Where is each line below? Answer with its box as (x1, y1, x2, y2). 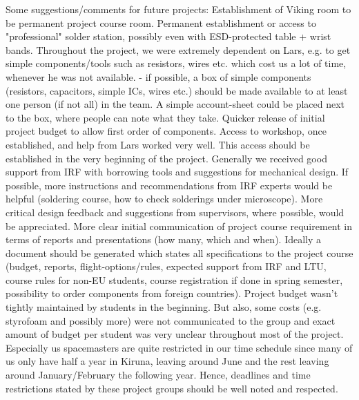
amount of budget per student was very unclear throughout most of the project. (6, 327, 344, 341)
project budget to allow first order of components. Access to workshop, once (6, 124, 327, 138)
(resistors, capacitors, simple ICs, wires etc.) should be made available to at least (6, 83, 348, 97)
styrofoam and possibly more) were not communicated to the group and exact (6, 313, 336, 327)
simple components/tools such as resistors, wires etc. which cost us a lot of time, (6, 56, 347, 70)
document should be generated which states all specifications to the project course (6, 245, 353, 260)
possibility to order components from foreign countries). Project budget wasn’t (6, 286, 338, 301)
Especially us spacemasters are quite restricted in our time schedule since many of (6, 340, 353, 354)
